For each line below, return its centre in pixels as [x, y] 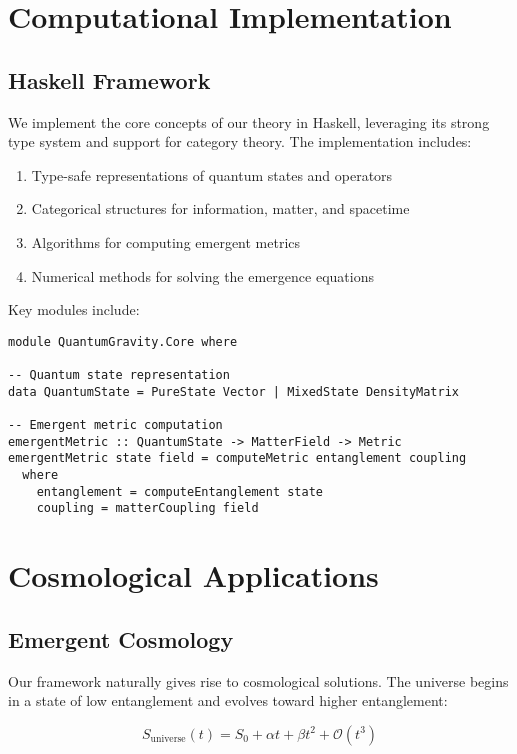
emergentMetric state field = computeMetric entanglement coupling [237, 458]
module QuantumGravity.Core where [123, 341]
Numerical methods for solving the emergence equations [202, 275]
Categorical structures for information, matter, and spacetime [220, 208]
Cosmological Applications [193, 575]
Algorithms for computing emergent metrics [166, 241]
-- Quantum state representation [119, 375]
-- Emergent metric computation [115, 425]
